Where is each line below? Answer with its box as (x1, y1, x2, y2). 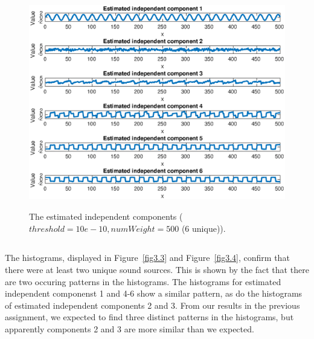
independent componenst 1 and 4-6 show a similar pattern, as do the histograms (5, 287, 303, 300)
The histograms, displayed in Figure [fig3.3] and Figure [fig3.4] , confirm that (5, 251, 290, 264)
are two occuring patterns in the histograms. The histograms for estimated (5, 275, 281, 288)
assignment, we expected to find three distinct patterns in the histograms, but (5, 311, 294, 323)
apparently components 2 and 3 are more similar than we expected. (5, 323, 254, 335)
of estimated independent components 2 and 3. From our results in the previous (5, 298, 300, 311)
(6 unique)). (181, 222, 226, 234)
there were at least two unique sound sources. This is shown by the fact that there (5, 263, 309, 276)
